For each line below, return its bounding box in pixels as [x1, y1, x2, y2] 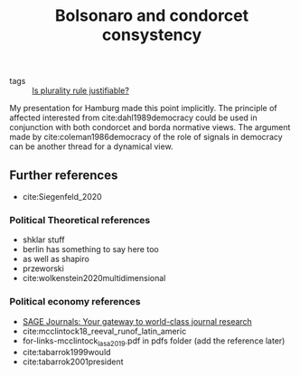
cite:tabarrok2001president [22, 356, 124, 367]
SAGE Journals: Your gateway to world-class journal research [22, 315, 253, 326]
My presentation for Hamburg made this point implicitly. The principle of [9, 103, 277, 114]
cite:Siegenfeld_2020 [22, 192, 102, 202]
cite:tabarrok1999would [22, 347, 111, 358]
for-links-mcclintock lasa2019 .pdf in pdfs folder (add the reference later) [22, 335, 286, 348]
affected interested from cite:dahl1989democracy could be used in [9, 112, 258, 123]
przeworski [22, 263, 65, 274]
